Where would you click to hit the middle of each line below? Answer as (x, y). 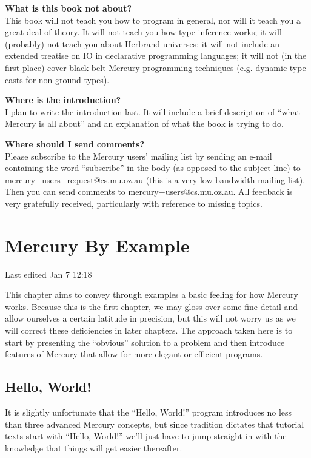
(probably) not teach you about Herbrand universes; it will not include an (142, 43)
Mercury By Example (97, 245)
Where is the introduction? (63, 100)
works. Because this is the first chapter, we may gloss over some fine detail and (152, 306)
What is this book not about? (69, 8)
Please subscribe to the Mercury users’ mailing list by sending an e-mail (139, 156)
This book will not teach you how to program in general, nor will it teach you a (153, 20)
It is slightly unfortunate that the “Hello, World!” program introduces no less (149, 412)
